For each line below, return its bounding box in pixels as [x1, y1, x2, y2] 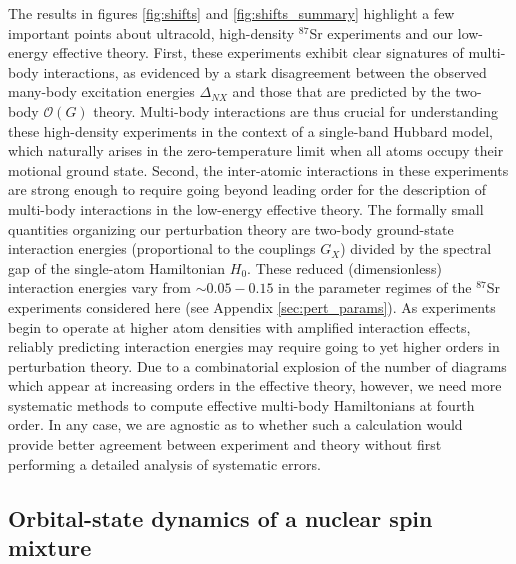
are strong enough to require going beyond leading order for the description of [8, 179, 487, 200]
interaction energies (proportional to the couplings [8, 238, 316, 259]
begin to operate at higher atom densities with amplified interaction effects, [8, 316, 471, 337]
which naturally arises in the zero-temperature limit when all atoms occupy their [8, 140, 504, 161]
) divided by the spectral [340, 238, 492, 259]
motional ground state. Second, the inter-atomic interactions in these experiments [8, 159, 509, 180]
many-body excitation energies [8, 81, 195, 102]
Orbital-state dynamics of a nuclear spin [8, 502, 433, 533]
